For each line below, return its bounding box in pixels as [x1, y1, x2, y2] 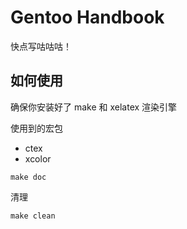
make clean [10, 211, 56, 221]
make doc [10, 172, 47, 182]
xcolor [24, 152, 52, 165]
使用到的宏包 [10, 122, 63, 134]
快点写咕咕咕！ [10, 40, 72, 52]
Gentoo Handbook [10, 6, 165, 29]
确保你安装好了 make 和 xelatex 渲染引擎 [10, 101, 178, 113]
